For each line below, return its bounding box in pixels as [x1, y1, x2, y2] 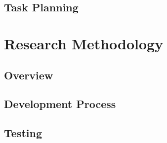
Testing [4, 125, 42, 141]
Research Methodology [4, 33, 164, 53]
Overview [4, 67, 53, 82]
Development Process [4, 96, 116, 111]
